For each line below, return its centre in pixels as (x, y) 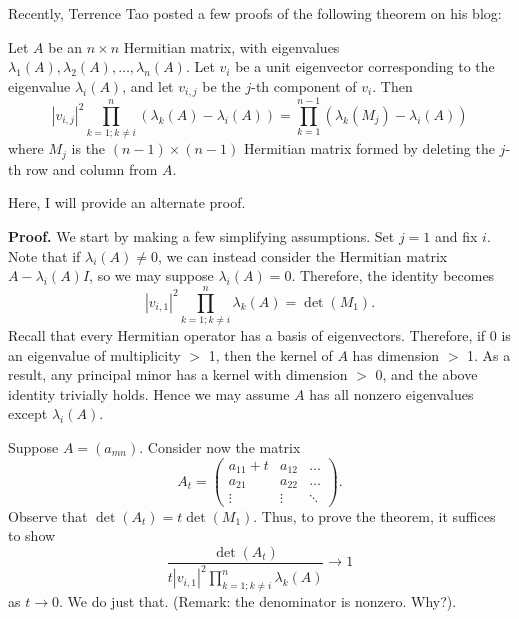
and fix (456, 236)
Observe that (48, 515)
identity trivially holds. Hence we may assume (149, 393)
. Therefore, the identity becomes (393, 275)
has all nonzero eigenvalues (391, 393)
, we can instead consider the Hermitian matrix (302, 255)
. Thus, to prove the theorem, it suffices (374, 515)
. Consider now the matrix (220, 446)
